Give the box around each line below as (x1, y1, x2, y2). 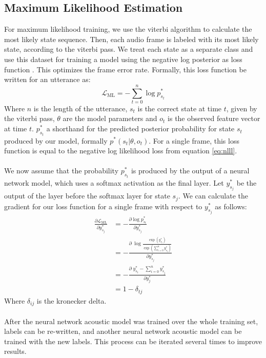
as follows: (215, 201, 247, 211)
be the (236, 177, 257, 188)
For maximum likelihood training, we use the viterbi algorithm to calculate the (4, 24, 252, 34)
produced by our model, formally (4, 135, 108, 146)
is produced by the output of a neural (131, 165, 250, 176)
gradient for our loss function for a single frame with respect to (4, 201, 202, 211)
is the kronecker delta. (36, 295, 107, 306)
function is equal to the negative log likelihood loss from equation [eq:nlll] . (4, 145, 237, 156)
